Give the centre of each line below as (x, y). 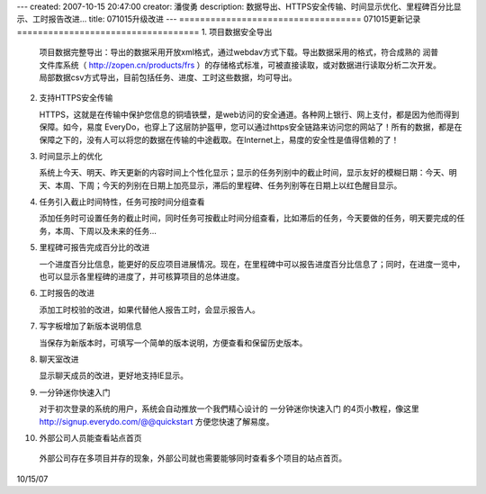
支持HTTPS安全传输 (76, 98)
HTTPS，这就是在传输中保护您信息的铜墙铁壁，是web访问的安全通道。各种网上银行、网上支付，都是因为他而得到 (249, 114)
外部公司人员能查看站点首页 (90, 437)
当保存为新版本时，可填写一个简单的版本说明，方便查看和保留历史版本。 (173, 343)
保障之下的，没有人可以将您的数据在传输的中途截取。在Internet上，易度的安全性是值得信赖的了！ (219, 139)
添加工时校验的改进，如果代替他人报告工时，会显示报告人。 (149, 310)
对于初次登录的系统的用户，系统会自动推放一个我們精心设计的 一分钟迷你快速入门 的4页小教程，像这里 (229, 409)
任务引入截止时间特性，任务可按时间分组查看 (122, 202)
